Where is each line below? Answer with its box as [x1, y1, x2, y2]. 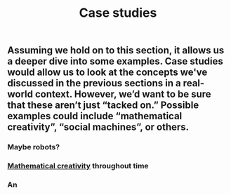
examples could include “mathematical [7, 110, 183, 122]
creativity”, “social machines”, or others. [7, 121, 190, 133]
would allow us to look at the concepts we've [7, 67, 208, 79]
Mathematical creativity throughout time [7, 161, 149, 171]
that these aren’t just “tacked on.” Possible [7, 100, 199, 112]
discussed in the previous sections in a [7, 77, 181, 89]
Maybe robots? [7, 142, 60, 152]
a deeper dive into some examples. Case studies [7, 55, 223, 67]
